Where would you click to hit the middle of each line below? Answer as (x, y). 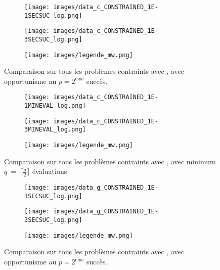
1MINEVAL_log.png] (55, 106)
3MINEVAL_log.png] (55, 130)
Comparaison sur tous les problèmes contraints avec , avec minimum (110, 161)
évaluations (50, 171)
